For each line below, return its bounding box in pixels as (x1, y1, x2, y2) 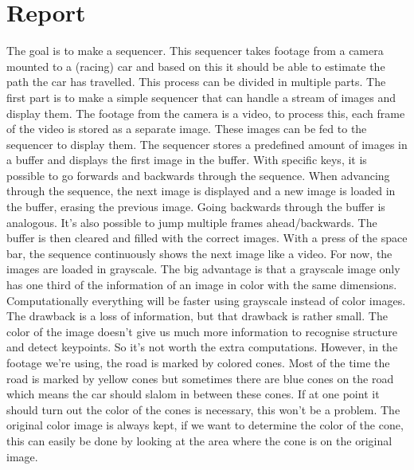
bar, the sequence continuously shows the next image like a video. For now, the (6, 245, 393, 261)
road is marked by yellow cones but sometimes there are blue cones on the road (6, 370, 394, 386)
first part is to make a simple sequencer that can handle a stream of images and (6, 88, 396, 105)
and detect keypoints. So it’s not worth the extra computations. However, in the (6, 339, 398, 355)
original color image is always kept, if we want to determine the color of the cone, (6, 417, 404, 433)
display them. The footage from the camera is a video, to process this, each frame (6, 104, 405, 121)
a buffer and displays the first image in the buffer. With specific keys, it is (6, 151, 367, 168)
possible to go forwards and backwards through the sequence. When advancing (6, 166, 390, 183)
